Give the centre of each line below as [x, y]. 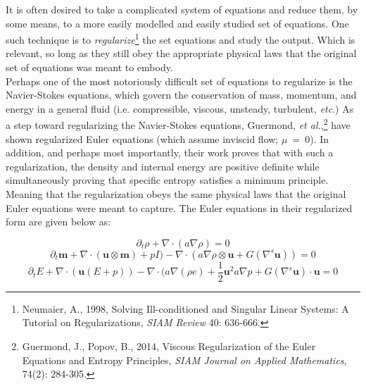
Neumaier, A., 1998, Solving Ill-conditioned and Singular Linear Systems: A [185, 308]
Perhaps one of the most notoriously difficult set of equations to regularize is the [179, 81]
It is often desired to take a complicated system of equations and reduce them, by [182, 9]
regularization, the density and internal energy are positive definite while [163, 166]
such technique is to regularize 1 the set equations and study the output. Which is [181, 38]
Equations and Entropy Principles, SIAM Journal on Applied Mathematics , [184, 360]
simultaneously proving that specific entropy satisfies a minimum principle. [167, 180]
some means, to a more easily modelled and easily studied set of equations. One [177, 23]
